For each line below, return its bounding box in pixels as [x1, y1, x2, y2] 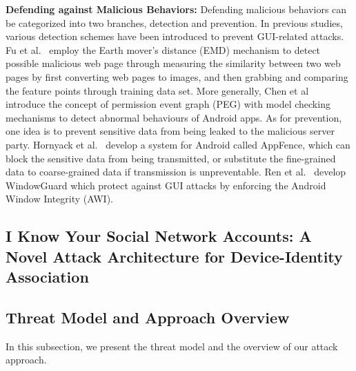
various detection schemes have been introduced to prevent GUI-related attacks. [6, 29, 344, 44]
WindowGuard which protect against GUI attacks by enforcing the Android [6, 178, 326, 192]
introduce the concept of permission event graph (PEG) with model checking [6, 97, 330, 111]
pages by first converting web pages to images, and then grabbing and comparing [6, 69, 348, 84]
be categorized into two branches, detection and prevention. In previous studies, [6, 15, 343, 30]
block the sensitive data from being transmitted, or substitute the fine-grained [6, 151, 336, 165]
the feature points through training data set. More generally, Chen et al [6, 83, 309, 97]
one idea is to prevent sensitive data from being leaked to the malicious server [6, 124, 335, 138]
